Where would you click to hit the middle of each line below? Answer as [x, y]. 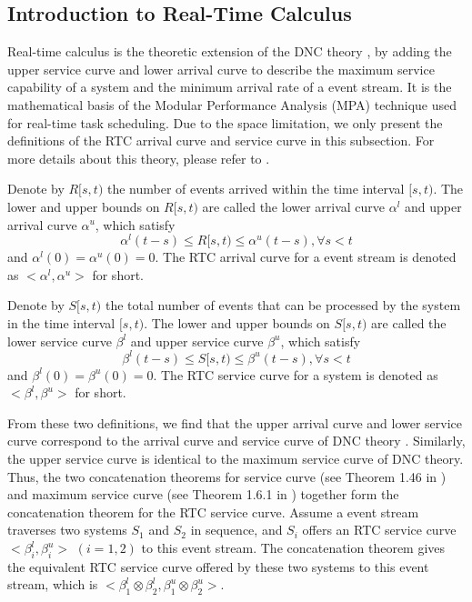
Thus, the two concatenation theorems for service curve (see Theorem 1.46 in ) [227, 476]
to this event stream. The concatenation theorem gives [293, 548]
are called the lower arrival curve [294, 206]
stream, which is [53, 584]
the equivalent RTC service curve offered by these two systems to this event [218, 566]
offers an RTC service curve [379, 530]
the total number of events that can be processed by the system [283, 305]
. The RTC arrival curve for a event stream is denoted [306, 257]
